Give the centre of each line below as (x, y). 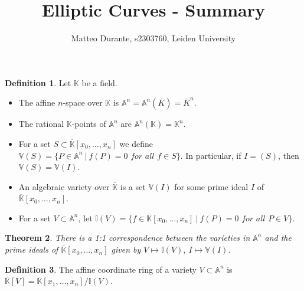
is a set (133, 186)
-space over (83, 102)
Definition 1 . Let (38, 82)
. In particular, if (211, 155)
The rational (41, 124)
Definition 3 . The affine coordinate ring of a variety (101, 269)
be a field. (99, 82)
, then (289, 155)
